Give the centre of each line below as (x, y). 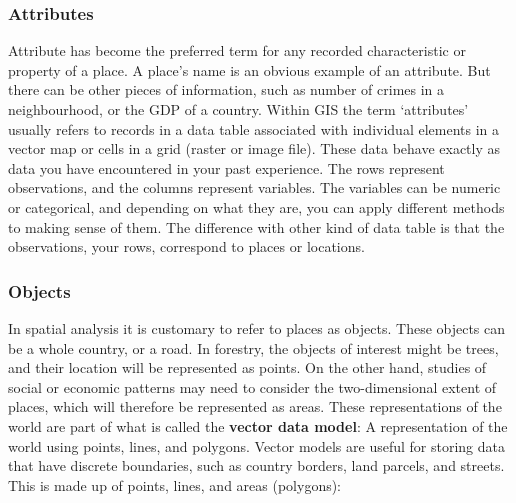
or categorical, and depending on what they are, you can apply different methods (256, 206)
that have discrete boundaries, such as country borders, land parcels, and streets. (256, 465)
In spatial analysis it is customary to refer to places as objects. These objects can (257, 327)
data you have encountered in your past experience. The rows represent (226, 167)
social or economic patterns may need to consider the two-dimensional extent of (252, 386)
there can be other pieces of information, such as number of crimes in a (226, 89)
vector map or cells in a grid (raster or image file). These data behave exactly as (254, 148)
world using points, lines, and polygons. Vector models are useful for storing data (256, 445)
